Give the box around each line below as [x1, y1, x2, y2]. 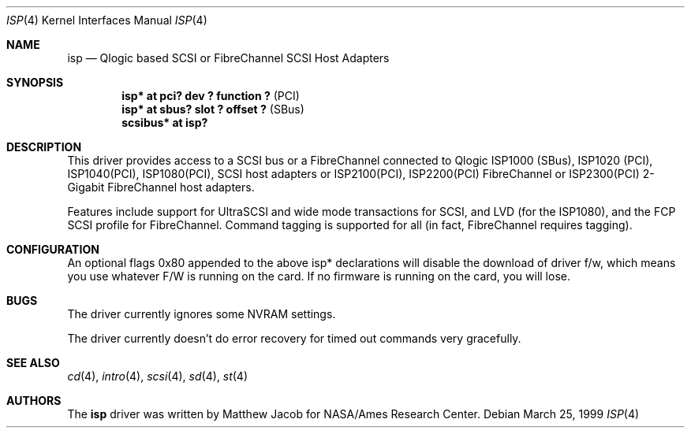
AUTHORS [6, 394, 62, 407]
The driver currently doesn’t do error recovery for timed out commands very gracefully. [67, 332, 521, 345]
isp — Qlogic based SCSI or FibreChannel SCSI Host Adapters [67, 51, 390, 65]
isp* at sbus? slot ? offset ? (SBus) [121, 102, 304, 116]
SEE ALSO [6, 356, 60, 369]
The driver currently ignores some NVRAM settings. [67, 307, 336, 321]
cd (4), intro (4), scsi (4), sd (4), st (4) [67, 369, 248, 383]
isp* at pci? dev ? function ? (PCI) [121, 89, 300, 102]
